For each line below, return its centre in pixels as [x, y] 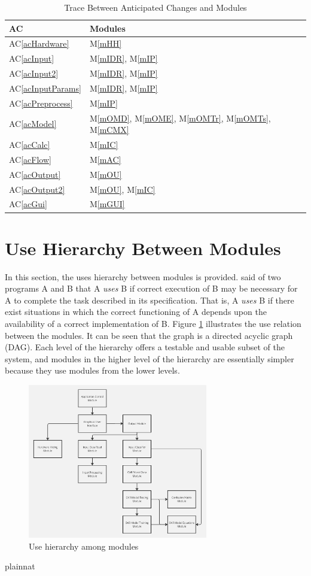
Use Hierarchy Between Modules [143, 248]
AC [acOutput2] [37, 189]
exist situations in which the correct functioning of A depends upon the [136, 312]
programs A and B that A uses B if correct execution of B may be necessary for [151, 288]
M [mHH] [106, 43]
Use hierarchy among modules [84, 546]
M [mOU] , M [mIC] [122, 189]
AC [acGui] [28, 204]
